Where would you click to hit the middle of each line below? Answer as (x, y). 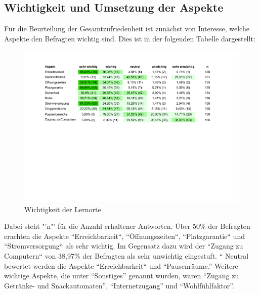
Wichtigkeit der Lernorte (63, 209)
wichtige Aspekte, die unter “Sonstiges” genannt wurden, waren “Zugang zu (122, 276)
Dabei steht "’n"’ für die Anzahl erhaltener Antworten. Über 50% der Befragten (127, 226)
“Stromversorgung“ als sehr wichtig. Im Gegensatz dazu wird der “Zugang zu (124, 246)
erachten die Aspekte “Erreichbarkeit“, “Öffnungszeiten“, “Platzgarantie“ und (124, 236)
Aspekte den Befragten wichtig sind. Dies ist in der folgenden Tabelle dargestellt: (130, 38)
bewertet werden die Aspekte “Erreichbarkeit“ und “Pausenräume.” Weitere (121, 265)
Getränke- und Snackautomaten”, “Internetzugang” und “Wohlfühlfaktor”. (119, 285)
